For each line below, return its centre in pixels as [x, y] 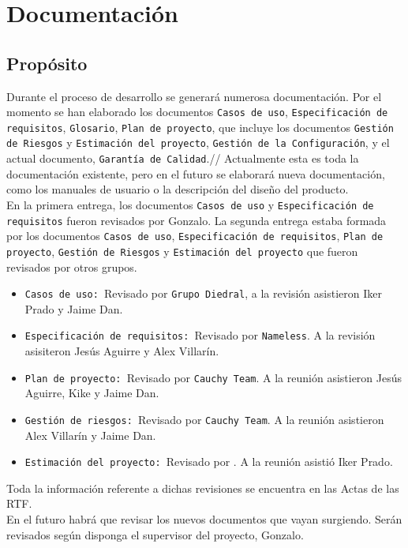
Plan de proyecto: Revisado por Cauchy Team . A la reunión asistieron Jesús [213, 377]
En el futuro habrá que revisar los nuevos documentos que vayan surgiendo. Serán [204, 519]
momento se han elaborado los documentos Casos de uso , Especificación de [197, 112]
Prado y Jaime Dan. [74, 308]
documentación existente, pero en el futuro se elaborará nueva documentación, [196, 173]
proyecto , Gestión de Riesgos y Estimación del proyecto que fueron [182, 251]
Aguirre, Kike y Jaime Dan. [92, 393]
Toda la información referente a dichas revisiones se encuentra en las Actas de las [203, 488]
